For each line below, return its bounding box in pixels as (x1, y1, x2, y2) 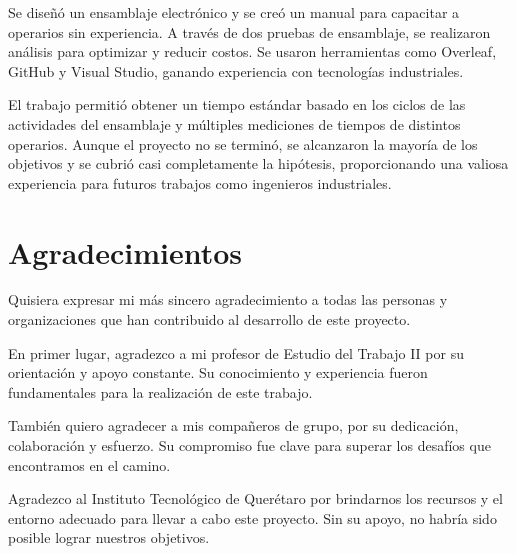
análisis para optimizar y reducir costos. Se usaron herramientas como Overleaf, (8, 41, 497, 62)
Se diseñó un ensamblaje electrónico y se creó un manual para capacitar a (8, 2, 460, 22)
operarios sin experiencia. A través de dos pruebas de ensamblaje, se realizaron (8, 21, 491, 42)
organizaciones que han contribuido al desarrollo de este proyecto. (8, 309, 411, 330)
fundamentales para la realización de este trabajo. (8, 381, 313, 402)
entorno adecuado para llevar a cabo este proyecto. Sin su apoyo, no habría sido (8, 507, 497, 528)
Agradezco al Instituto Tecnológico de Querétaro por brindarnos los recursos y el (8, 488, 503, 509)
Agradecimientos (8, 231, 243, 272)
